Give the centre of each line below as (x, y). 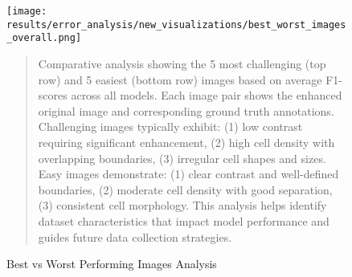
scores (53, 95)
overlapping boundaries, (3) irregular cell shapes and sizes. (182, 158)
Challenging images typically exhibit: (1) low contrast (170, 126)
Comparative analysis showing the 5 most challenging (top (182, 63)
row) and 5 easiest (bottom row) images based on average (180, 79)
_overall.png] (44, 38)
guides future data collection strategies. (135, 236)
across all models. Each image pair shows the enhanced (207, 95)
